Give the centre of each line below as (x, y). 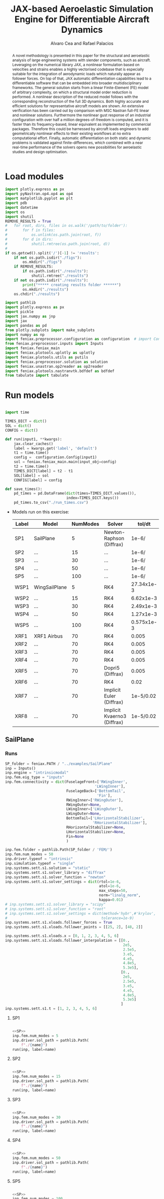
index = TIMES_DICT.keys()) (92, 498)
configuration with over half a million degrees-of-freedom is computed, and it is (80, 120)
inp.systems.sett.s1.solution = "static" (48, 868)
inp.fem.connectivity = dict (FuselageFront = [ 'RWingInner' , (66, 782)
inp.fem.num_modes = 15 (36, 1077)
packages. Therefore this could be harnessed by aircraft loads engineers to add (80, 129)
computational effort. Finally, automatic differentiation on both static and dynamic (82, 138)
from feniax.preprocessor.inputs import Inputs (54, 344)
